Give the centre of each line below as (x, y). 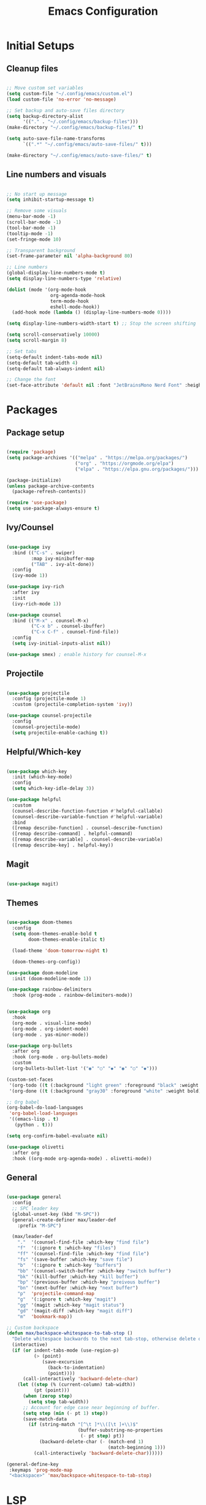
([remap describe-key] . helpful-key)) (63, 845)
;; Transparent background (41, 250)
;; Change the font (31, 380)
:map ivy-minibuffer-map (63, 559)
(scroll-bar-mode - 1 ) (34, 222)
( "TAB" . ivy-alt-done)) (63, 564)
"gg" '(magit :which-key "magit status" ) (71, 1305)
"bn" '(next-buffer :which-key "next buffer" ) (78, 1288)
